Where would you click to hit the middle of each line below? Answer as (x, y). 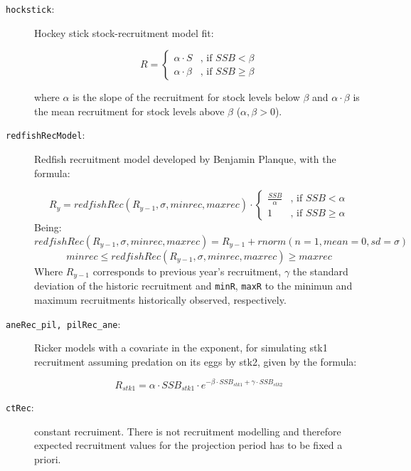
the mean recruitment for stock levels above (129, 111)
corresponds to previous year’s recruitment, (187, 271)
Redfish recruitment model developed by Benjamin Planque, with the (185, 159)
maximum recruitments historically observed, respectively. (160, 299)
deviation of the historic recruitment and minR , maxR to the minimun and (193, 286)
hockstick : (30, 9)
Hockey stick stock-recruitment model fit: (124, 32)
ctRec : (20, 407)
